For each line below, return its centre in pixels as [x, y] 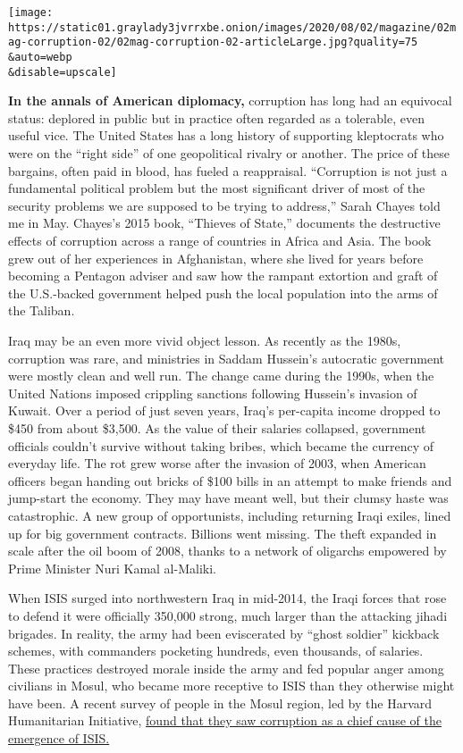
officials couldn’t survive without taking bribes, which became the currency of [221, 445]
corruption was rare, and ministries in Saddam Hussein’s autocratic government [227, 358]
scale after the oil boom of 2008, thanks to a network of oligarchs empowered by [227, 551]
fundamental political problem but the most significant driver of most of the [217, 188]
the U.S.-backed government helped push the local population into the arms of [223, 293]
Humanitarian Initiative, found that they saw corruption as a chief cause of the [225, 720]
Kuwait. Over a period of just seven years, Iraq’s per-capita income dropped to [224, 410]
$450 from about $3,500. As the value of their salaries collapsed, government [217, 427]
